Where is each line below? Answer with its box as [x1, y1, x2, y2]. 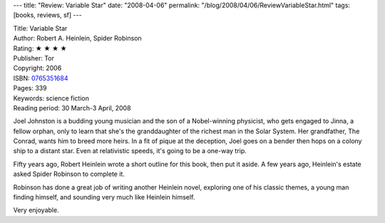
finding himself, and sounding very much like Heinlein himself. [13, 193, 195, 202]
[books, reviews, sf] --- [13, 11, 82, 19]
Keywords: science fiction [13, 93, 89, 103]
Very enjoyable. [13, 206, 60, 214]
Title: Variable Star [13, 24, 68, 32]
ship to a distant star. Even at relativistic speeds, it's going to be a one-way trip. [13, 147, 247, 155]
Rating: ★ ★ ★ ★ [13, 43, 67, 53]
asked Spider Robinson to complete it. [13, 170, 125, 178]
